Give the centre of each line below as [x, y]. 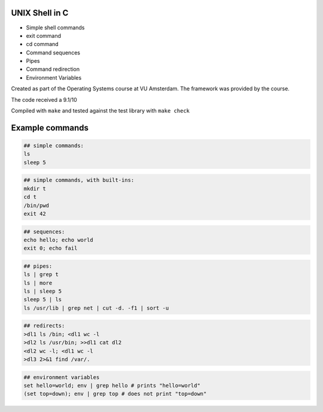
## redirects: [44, 326]
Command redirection [53, 69]
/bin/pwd [36, 205]
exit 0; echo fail [51, 248]
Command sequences [53, 52]
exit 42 [35, 213]
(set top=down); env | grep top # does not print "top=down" [115, 394]
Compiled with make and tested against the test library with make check [100, 111]
